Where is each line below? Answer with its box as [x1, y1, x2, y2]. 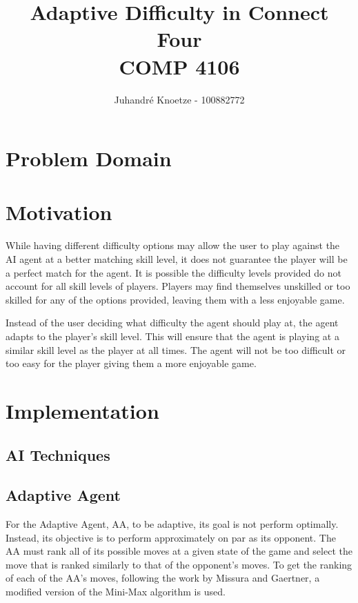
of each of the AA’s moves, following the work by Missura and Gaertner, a [6, 571, 320, 585]
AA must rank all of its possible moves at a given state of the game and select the [6, 544, 352, 558]
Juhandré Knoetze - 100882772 [114, 92, 245, 106]
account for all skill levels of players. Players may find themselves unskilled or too [6, 279, 350, 293]
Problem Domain [6, 144, 172, 172]
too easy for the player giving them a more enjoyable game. [6, 356, 257, 370]
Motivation [6, 198, 112, 226]
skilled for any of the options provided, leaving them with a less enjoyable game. [6, 292, 345, 306]
